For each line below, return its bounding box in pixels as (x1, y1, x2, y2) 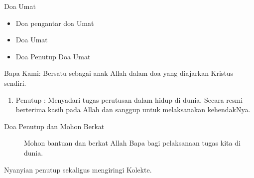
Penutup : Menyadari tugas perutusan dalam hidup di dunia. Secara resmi (15, 94, 243, 105)
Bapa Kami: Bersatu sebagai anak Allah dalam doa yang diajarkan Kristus (4, 68, 234, 78)
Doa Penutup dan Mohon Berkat (4, 121, 105, 131)
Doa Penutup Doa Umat (15, 51, 91, 61)
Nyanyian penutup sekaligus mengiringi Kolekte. (4, 164, 152, 175)
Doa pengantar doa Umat (15, 17, 94, 28)
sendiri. (4, 77, 26, 88)
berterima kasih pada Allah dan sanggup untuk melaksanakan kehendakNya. (15, 104, 251, 115)
